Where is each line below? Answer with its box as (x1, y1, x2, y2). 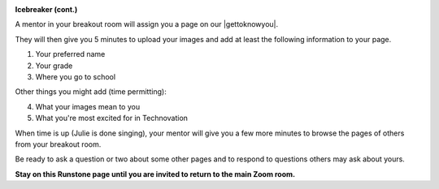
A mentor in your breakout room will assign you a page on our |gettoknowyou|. (15, 19, 279, 29)
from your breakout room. (15, 139, 102, 149)
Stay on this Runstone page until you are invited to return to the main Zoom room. (15, 169, 296, 178)
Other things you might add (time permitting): (15, 87, 167, 97)
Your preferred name (35, 49, 106, 59)
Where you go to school (35, 71, 116, 81)
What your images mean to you (35, 101, 141, 111)
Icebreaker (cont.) (15, 5, 78, 14)
